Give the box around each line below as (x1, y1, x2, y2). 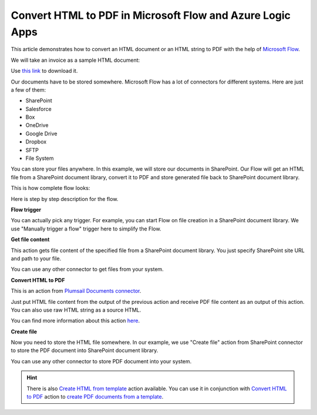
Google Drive (25, 130, 58, 137)
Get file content (11, 236, 50, 243)
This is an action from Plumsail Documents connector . (11, 287, 141, 294)
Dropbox (25, 138, 47, 145)
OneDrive (25, 122, 49, 129)
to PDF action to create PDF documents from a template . (26, 393, 164, 400)
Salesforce (25, 105, 52, 112)
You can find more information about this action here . (11, 317, 140, 324)
